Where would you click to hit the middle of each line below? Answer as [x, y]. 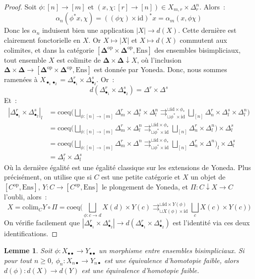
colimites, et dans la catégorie [49, 49]
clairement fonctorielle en [42, 40]
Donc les [17, 30]
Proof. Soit [20, 6]
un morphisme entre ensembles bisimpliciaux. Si [172, 250]
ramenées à [21, 79]
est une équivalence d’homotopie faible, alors [171, 260]
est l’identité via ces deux [211, 223]
